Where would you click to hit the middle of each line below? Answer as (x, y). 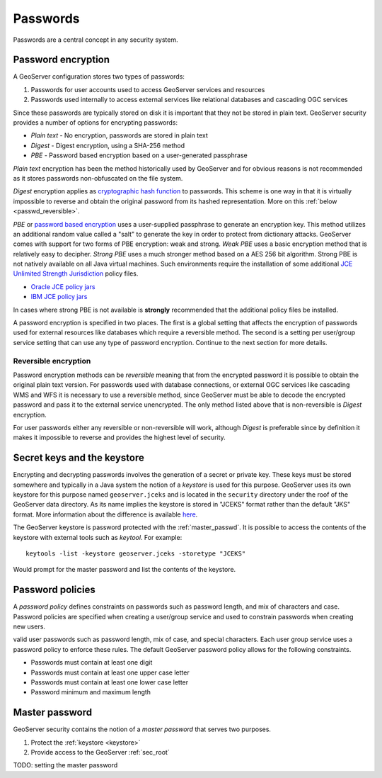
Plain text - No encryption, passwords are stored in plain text (120, 135)
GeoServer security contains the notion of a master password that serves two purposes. (142, 729)
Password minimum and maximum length (91, 692)
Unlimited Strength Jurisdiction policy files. (76, 274)
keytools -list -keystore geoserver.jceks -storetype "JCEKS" (136, 553)
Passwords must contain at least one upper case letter (110, 672)
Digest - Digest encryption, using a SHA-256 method (108, 145)
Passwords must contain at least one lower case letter (110, 682)
